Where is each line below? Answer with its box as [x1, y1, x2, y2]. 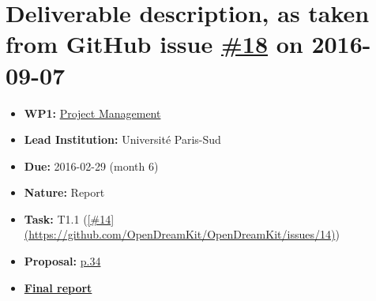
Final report [24, 279, 92, 295]
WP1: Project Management [24, 104, 161, 121]
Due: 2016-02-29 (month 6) [24, 157, 159, 174]
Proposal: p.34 [24, 253, 101, 269]
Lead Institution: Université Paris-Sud [24, 131, 221, 148]
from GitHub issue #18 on [6, 28, 303, 60]
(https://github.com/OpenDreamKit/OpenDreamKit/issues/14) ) [24, 226, 340, 243]
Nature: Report [24, 184, 105, 201]
